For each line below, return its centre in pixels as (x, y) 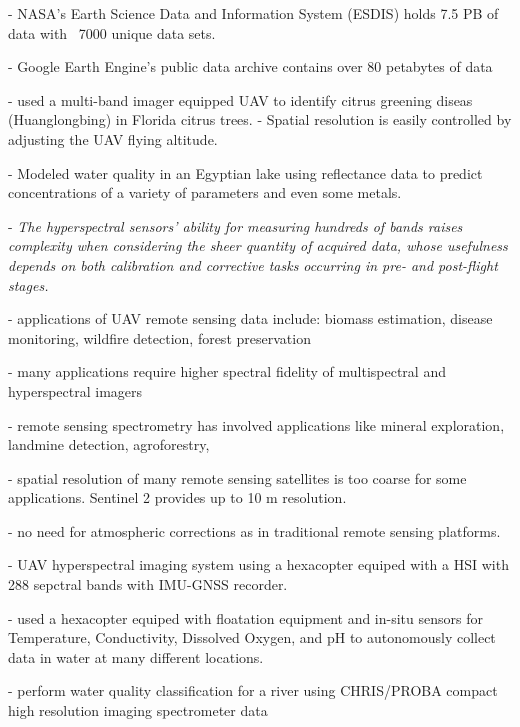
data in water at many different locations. (136, 656)
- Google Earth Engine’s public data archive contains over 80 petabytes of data (250, 66)
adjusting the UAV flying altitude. (113, 138)
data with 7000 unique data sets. (112, 32)
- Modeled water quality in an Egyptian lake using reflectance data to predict (245, 172)
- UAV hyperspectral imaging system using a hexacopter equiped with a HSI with (258, 564)
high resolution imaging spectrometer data (138, 710)
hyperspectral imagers (75, 390)
